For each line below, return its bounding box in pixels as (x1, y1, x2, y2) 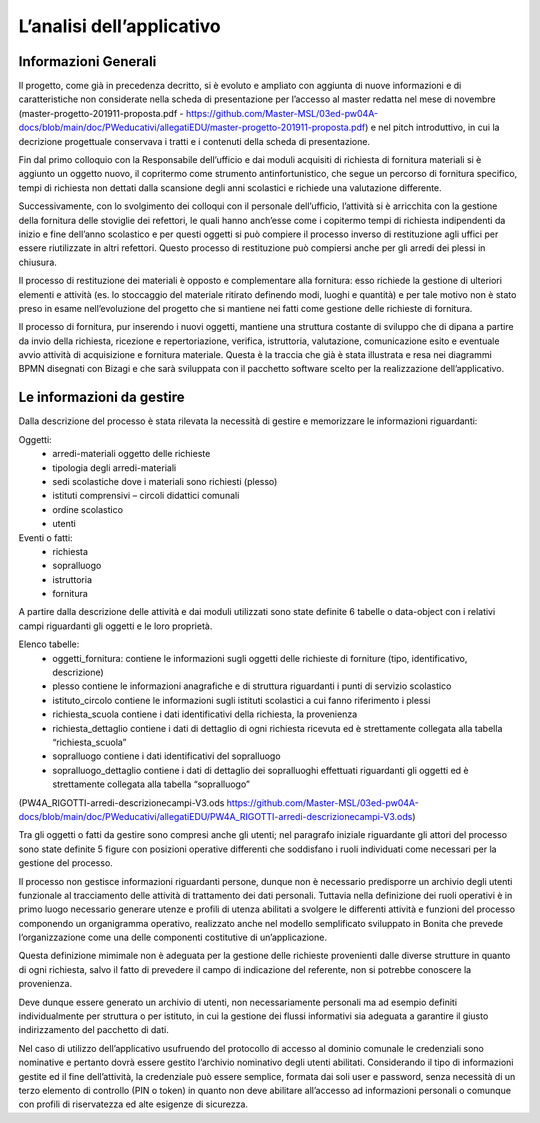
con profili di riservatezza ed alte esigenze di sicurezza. (18, 1098, 249, 1110)
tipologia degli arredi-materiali (52, 461, 177, 474)
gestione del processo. (18, 857, 114, 869)
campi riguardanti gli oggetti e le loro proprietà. (18, 620, 213, 632)
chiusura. (18, 256, 57, 268)
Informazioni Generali (18, 53, 157, 70)
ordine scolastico (52, 503, 124, 515)
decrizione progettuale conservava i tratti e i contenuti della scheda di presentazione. (18, 135, 370, 147)
